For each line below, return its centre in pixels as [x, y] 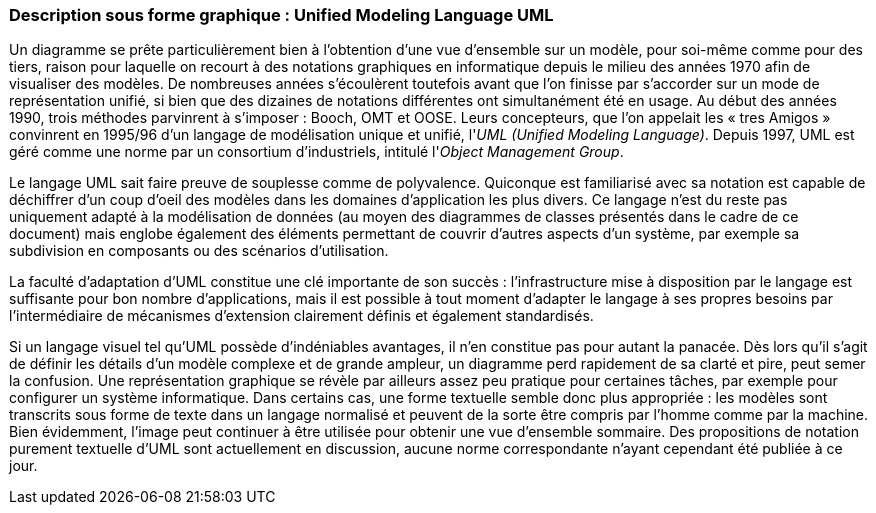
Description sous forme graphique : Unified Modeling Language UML [281, 15]
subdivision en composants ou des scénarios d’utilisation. [199, 251]
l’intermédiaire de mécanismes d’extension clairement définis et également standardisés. [301, 316]
